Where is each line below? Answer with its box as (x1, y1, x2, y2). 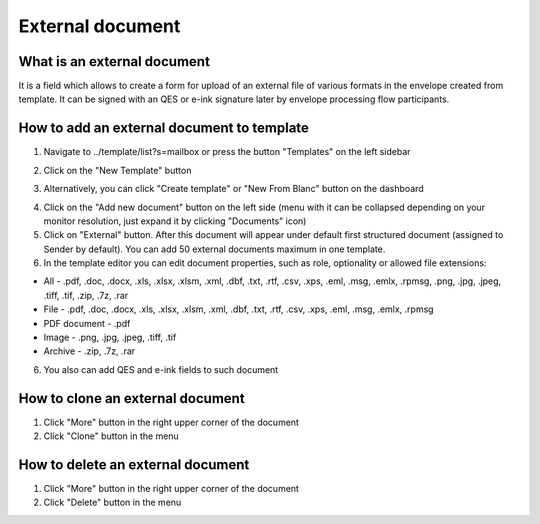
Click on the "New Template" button (43, 164, 192, 176)
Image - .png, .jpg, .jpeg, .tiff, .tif (43, 331, 177, 344)
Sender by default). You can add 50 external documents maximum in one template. (43, 243, 386, 255)
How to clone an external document (18, 390, 245, 407)
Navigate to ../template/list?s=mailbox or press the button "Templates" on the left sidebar (43, 146, 411, 158)
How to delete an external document (18, 456, 250, 473)
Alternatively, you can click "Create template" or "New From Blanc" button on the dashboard (43, 183, 424, 195)
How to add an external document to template (18, 120, 310, 137)
